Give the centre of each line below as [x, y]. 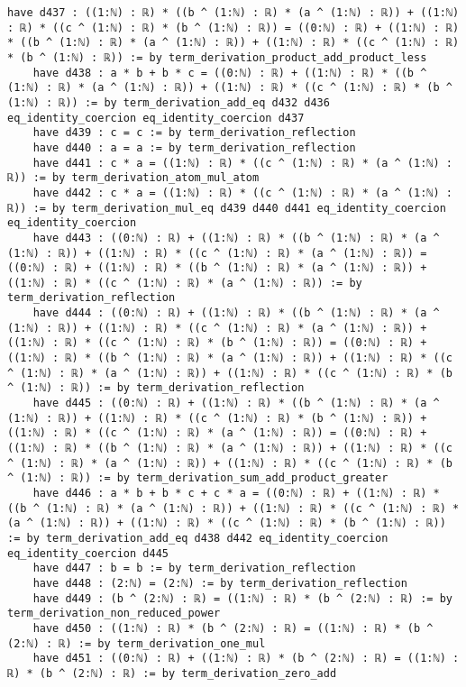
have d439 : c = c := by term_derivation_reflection [194, 133]
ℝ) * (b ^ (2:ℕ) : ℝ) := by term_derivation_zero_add [172, 673]
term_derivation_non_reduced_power [114, 614]
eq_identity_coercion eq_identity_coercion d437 [156, 118]
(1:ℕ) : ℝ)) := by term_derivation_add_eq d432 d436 [169, 102]
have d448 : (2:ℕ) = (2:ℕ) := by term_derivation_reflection [220, 583]
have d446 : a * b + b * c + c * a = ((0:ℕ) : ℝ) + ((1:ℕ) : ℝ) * [236, 493]
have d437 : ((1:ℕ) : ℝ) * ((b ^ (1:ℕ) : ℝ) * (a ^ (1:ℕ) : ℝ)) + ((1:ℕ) [233, 13]
